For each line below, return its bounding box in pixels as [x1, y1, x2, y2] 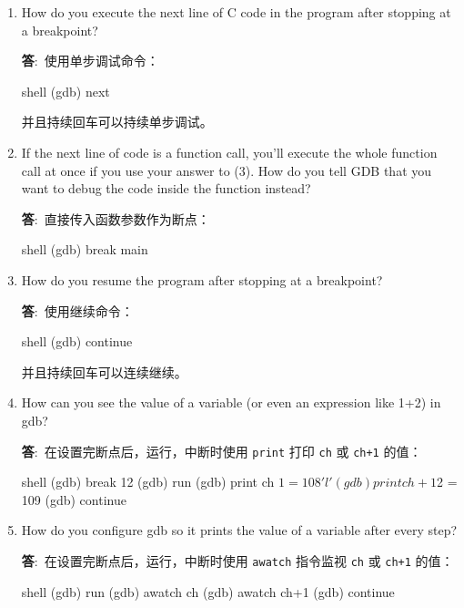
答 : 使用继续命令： [21, 301, 134, 320]
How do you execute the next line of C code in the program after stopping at [21, 3, 451, 21]
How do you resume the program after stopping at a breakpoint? [21, 270, 383, 289]
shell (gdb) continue [21, 332, 133, 351]
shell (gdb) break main [21, 240, 148, 259]
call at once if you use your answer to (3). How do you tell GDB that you [21, 160, 432, 180]
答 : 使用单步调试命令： [21, 51, 159, 70]
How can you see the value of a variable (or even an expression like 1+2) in [21, 393, 441, 412]
